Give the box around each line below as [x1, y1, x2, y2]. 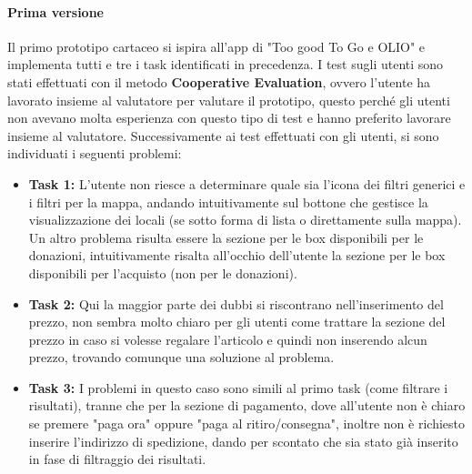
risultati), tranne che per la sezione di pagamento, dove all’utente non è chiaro [28, 396, 466, 415]
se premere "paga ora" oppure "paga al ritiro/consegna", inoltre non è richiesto [28, 414, 466, 433]
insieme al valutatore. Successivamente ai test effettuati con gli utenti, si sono [7, 126, 439, 145]
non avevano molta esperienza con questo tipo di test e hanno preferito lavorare [7, 108, 451, 127]
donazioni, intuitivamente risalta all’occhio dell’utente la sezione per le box [28, 246, 446, 265]
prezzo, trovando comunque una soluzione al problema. [28, 348, 335, 367]
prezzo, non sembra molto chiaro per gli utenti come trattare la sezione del [28, 312, 446, 331]
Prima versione [7, 2, 104, 21]
